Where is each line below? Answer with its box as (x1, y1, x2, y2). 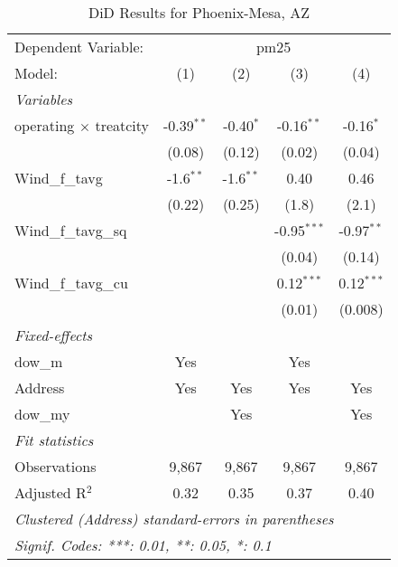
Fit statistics (14, 430, 94, 450)
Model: (14, 62, 59, 83)
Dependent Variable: (14, 36, 143, 57)
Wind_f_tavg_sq (14, 220, 127, 241)
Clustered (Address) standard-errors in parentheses (14, 508, 334, 529)
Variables (14, 89, 73, 109)
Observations (14, 456, 97, 477)
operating (14, 115, 75, 136)
